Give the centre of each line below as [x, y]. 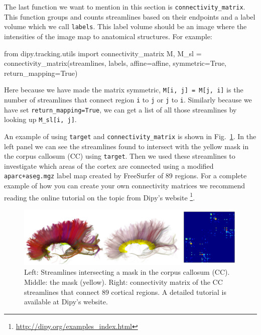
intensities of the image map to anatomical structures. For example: [108, 36]
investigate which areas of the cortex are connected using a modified [109, 165]
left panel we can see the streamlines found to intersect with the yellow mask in [126, 146]
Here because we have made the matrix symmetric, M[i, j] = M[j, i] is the [124, 90]
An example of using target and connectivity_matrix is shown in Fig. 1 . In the [130, 136]
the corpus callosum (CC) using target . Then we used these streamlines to [120, 156]
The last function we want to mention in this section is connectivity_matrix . [125, 7]
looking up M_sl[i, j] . [40, 119]
